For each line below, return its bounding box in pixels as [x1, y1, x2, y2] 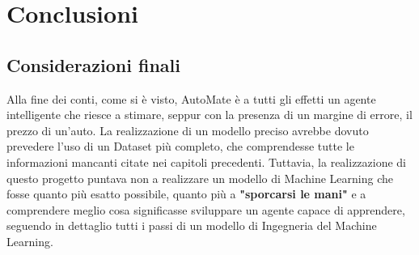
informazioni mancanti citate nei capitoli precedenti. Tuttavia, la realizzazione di [6, 153, 407, 170]
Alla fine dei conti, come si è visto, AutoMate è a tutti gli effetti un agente [6, 90, 376, 107]
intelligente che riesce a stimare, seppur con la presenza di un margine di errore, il [6, 106, 413, 123]
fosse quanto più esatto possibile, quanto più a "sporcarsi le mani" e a [6, 185, 366, 202]
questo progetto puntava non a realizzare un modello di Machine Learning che [6, 169, 393, 186]
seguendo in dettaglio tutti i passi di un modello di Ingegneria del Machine [6, 217, 377, 234]
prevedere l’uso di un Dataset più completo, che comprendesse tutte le [6, 138, 354, 155]
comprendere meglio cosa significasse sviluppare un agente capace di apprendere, [6, 201, 405, 218]
